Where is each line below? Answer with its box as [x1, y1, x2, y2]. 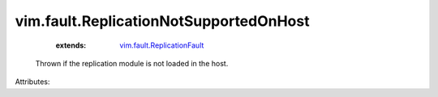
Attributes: [15, 77, 50, 86]
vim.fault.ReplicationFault [119, 40, 204, 50]
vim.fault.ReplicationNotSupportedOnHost [15, 12, 310, 30]
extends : [55, 40, 87, 50]
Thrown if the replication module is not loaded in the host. [35, 58, 229, 68]
